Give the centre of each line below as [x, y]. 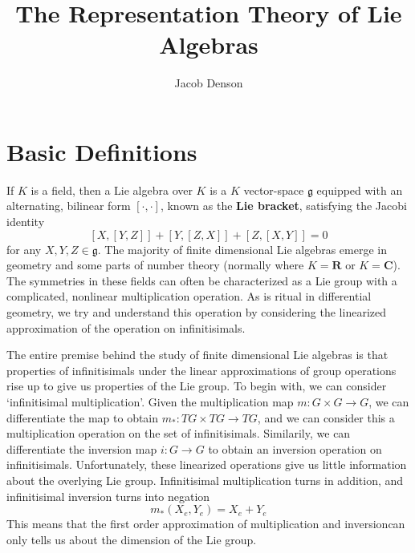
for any [24, 249]
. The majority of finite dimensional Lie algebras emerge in [242, 249]
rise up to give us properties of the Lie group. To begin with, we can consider [197, 386]
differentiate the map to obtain [83, 417]
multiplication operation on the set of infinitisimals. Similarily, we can [179, 433]
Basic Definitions [102, 151]
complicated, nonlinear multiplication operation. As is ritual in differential [189, 296]
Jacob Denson [209, 83]
